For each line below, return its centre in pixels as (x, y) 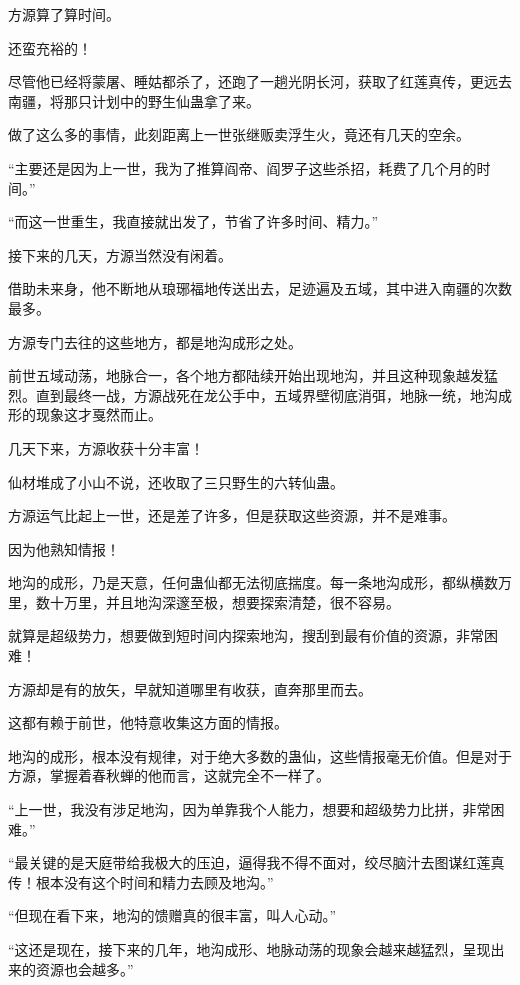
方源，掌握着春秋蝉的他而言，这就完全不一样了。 (169, 775)
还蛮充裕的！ (50, 47)
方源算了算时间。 (64, 14)
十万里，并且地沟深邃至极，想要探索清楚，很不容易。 (224, 601)
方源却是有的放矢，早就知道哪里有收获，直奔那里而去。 (190, 688)
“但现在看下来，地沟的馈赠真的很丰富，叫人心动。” (172, 915)
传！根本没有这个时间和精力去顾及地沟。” (141, 881)
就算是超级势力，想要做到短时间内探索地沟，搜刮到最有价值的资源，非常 (246, 635)
